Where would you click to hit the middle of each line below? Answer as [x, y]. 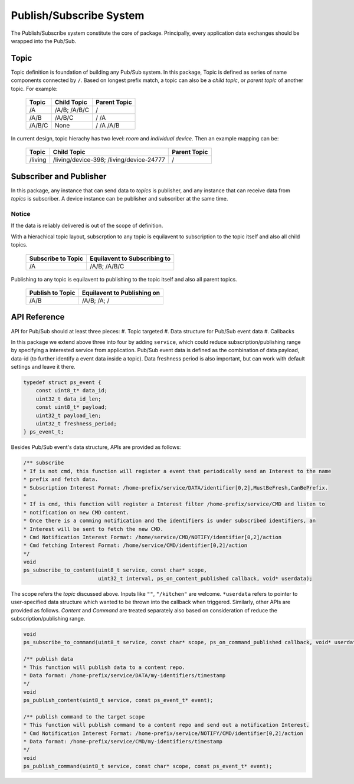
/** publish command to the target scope [84, 716]
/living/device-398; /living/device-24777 [109, 160]
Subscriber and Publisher [59, 176]
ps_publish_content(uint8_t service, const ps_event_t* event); [118, 700]
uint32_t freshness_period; [76, 424]
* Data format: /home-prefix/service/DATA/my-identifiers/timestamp [124, 675]
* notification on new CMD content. [76, 512]
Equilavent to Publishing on [121, 293]
